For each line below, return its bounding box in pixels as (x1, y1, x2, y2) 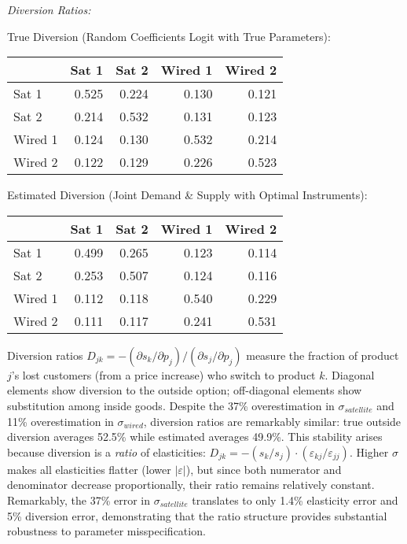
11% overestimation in (7, 413, 114, 429)
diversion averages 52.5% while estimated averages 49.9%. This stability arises (7, 428, 383, 445)
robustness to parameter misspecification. (7, 523, 206, 539)
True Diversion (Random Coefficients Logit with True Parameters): (7, 28, 331, 44)
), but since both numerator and (185, 461, 342, 477)
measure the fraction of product (246, 346, 399, 363)
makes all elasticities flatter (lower (7, 461, 171, 477)
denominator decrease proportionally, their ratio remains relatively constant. (7, 476, 375, 493)
